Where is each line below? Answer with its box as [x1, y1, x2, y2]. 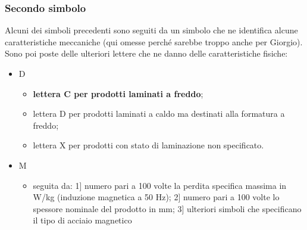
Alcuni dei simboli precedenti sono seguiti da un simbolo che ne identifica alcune [5, 24, 298, 36]
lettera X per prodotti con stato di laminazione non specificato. [33, 139, 264, 151]
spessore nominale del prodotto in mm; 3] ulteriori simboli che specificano [33, 202, 302, 215]
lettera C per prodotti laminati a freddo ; [33, 87, 203, 100]
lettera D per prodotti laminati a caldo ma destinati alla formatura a [33, 107, 285, 120]
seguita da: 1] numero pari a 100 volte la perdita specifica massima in [33, 179, 287, 191]
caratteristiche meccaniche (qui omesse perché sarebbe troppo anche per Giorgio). [5, 35, 303, 48]
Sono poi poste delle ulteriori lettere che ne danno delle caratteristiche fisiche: [5, 47, 288, 60]
